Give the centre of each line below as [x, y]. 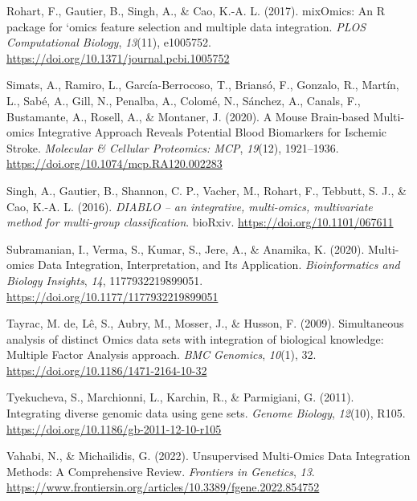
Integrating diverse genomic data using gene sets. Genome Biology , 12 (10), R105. [206, 413]
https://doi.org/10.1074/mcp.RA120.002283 [114, 163]
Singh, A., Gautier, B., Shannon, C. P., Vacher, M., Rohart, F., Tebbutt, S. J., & [206, 190]
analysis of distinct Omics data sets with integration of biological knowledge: [195, 338]
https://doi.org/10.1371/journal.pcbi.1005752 [118, 57]
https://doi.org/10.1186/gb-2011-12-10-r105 [114, 428]
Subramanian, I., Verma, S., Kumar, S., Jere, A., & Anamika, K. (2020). [186, 248]
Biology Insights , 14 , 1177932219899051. [105, 280]
